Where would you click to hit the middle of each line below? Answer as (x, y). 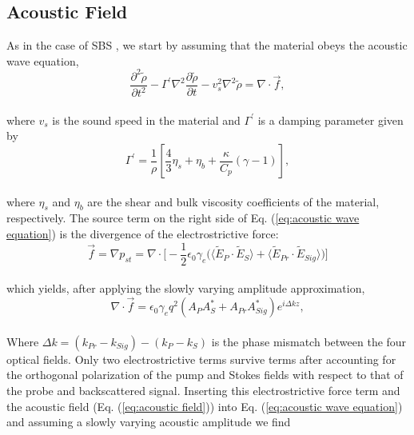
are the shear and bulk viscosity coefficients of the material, (233, 201)
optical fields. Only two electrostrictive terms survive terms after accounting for (201, 359)
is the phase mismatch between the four (309, 341)
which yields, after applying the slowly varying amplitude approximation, (186, 288)
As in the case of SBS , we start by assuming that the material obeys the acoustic (207, 45)
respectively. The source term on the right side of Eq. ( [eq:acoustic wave (183, 218)
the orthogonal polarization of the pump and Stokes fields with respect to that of (205, 375)
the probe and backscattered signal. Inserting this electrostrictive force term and (203, 390)
